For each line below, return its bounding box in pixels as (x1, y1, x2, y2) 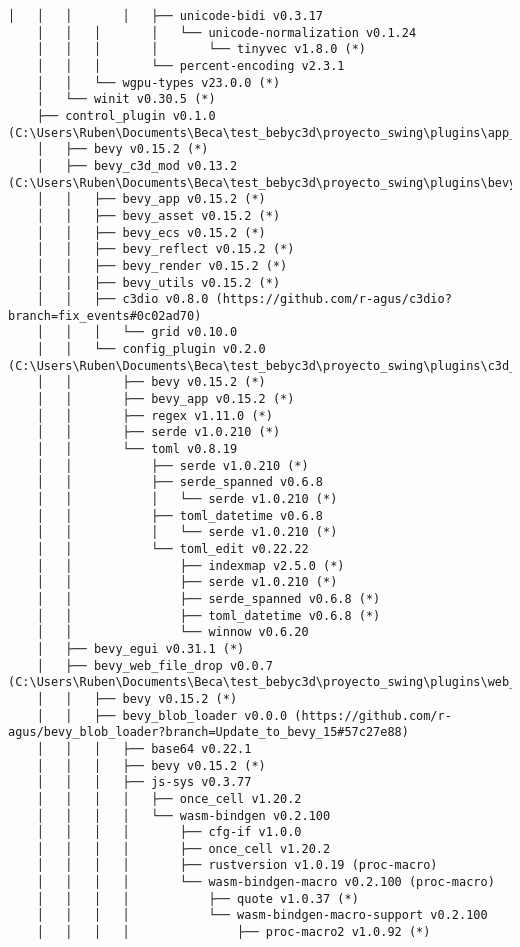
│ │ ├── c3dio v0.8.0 (36, 292, 209, 307)
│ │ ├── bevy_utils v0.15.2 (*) (36, 275, 281, 290)
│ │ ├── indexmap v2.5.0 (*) (36, 558, 345, 573)
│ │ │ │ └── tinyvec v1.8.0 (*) (36, 42, 366, 57)
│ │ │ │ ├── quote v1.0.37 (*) (36, 891, 359, 906)
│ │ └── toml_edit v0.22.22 (36, 542, 309, 556)
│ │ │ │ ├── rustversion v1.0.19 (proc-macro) (36, 858, 438, 873)
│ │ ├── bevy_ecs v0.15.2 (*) (36, 225, 266, 240)
